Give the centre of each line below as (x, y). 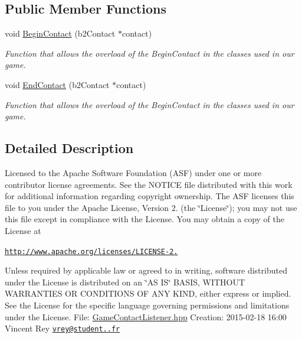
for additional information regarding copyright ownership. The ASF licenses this (150, 196)
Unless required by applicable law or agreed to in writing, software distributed (146, 270)
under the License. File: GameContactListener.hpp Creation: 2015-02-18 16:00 (146, 316)
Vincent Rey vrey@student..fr (63, 328)
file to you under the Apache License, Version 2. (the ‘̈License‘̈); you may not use (151, 207)
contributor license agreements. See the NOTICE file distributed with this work (149, 184)
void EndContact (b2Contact (57, 84)
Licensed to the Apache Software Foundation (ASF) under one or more (133, 172)
